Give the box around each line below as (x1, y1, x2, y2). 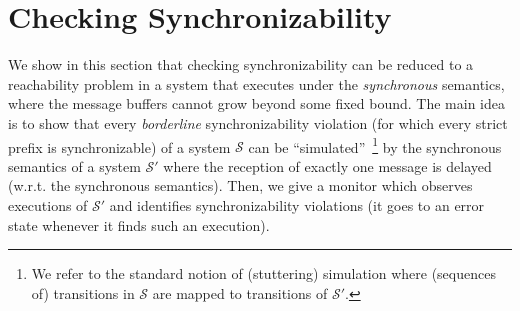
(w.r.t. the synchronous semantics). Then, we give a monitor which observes (8, 175, 473, 196)
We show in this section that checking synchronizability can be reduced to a (8, 54, 474, 75)
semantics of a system (8, 155, 141, 176)
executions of (8, 194, 88, 215)
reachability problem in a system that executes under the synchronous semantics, (8, 73, 505, 94)
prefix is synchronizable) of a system (8, 136, 231, 157)
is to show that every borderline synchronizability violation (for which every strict (8, 112, 508, 133)
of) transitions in (31, 282, 135, 303)
